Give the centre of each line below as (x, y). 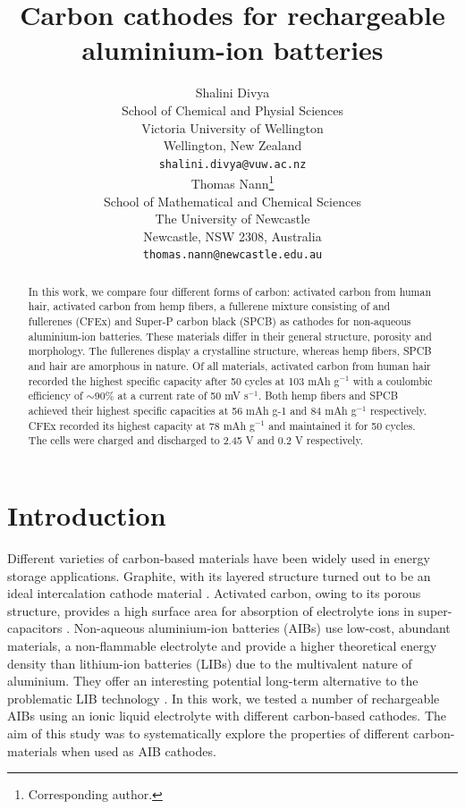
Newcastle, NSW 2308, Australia (232, 236)
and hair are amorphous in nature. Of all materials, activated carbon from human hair (229, 366)
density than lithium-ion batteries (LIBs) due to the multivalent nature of (210, 663)
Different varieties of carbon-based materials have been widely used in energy (219, 557)
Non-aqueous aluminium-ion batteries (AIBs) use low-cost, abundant (262, 628)
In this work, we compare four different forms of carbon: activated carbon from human (230, 291)
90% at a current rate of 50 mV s (171, 396)
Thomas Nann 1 (232, 182)
